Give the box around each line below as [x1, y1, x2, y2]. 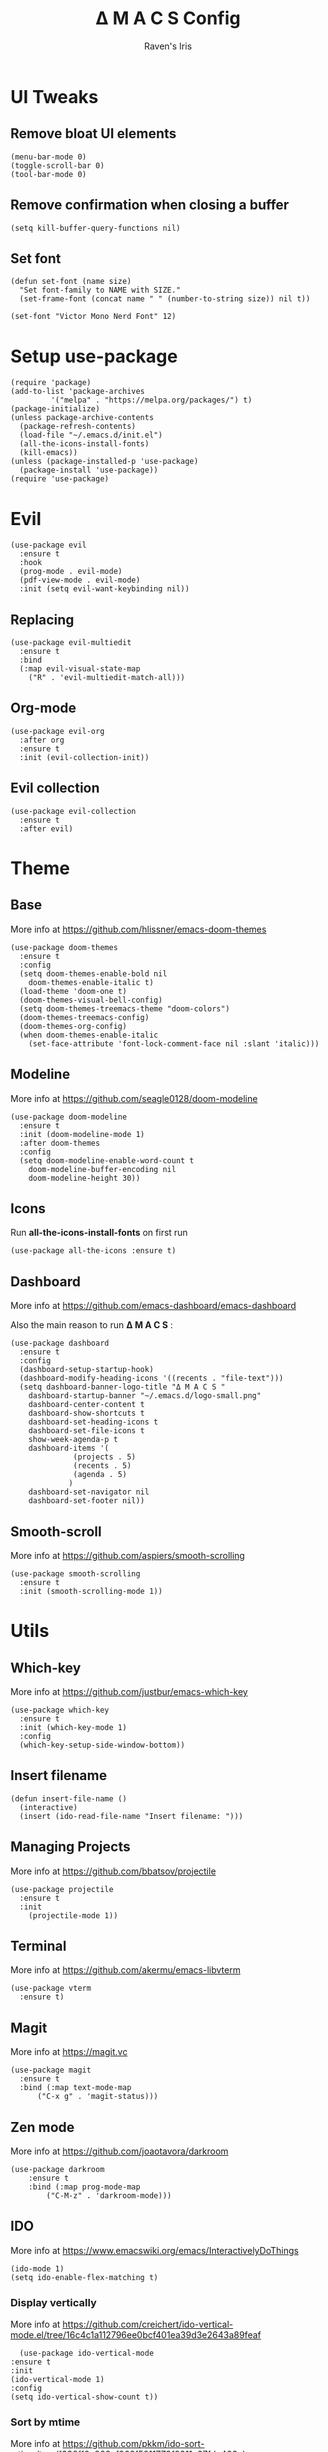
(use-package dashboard [10, 1338, 110, 1349]
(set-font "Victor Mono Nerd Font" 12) [10, 312, 177, 322]
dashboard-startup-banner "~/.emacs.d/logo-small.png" [28, 1391, 262, 1401]
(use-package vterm [10, 1983, 92, 1994]
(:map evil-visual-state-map [19, 664, 141, 674]
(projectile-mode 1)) [28, 1910, 118, 1921]
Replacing [10, 611, 75, 628]
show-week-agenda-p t [28, 1435, 118, 1445]
